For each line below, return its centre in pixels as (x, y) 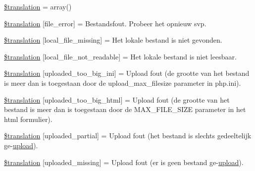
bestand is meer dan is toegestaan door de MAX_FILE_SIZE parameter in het (125, 109)
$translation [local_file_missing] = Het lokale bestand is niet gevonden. (113, 40)
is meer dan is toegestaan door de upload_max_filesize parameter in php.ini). (123, 83)
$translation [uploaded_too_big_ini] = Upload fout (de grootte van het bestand (127, 73)
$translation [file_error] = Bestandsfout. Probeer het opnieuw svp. (105, 23)
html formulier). (28, 119)
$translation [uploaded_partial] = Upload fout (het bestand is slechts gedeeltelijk (128, 136)
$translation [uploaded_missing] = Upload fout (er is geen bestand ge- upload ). (124, 162)
